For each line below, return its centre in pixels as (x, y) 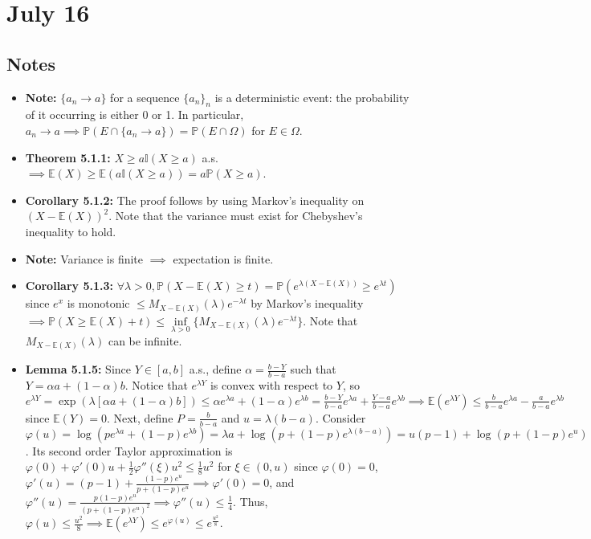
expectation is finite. (223, 258)
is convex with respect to (271, 385)
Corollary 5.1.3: (69, 286)
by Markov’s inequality (307, 303)
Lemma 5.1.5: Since (78, 369)
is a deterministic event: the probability (312, 97)
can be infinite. (145, 340)
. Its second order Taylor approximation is (129, 450)
